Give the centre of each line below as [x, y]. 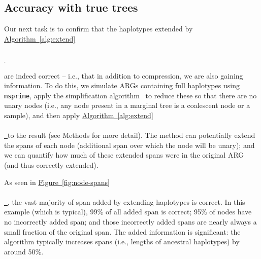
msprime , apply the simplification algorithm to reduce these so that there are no [130, 95]
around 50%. [24, 251]
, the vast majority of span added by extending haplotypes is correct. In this [126, 201]
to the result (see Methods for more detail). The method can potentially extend [132, 135]
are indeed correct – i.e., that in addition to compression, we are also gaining [124, 75]
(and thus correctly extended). [51, 164]
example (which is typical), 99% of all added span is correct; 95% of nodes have [128, 212]
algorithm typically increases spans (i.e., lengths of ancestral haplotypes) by [122, 242]
